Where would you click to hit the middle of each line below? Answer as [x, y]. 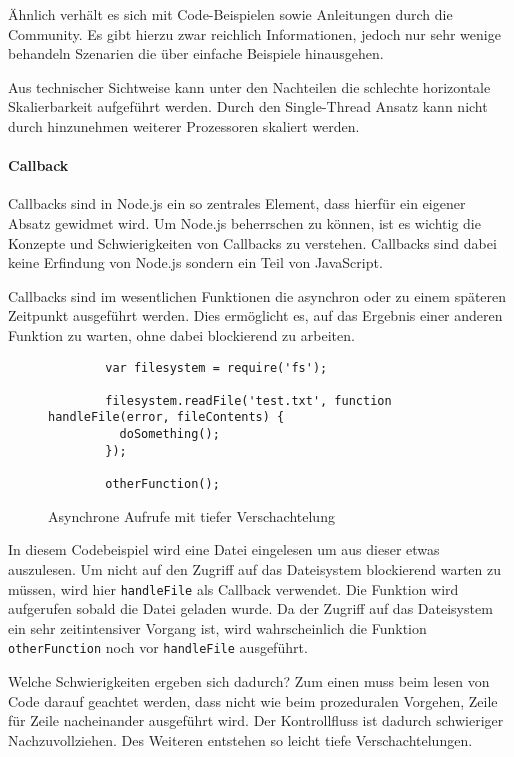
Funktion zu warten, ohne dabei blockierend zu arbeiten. [181, 334]
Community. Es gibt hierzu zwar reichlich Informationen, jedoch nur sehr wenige [254, 33]
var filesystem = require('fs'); [216, 367]
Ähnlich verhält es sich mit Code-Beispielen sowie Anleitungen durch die [230, 14]
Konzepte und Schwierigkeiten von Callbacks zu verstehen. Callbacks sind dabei [252, 242]
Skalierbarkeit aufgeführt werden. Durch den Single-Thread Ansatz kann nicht [248, 106]
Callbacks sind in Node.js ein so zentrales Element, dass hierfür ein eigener [237, 203]
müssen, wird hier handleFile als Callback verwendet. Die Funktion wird [233, 588]
